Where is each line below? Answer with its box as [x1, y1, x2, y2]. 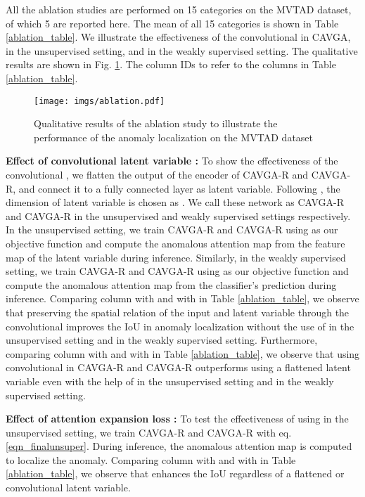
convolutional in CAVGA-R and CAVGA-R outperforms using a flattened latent [6, 360, 351, 375]
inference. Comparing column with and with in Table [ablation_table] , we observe [6, 291, 359, 306]
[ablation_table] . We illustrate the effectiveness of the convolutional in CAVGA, [6, 30, 351, 44]
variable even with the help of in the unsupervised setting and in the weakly [6, 373, 334, 388]
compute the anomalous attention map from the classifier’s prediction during [6, 277, 337, 292]
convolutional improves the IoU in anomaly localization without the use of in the [6, 318, 354, 333]
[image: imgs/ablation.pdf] [34, 96, 165, 106]
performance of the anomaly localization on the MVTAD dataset [34, 129, 314, 144]
